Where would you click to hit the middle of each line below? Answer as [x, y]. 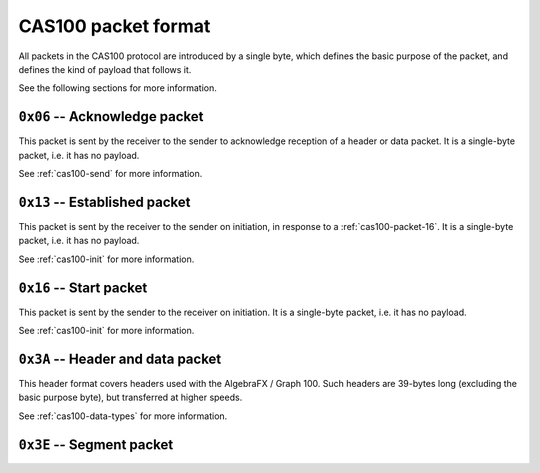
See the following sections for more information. [117, 88]
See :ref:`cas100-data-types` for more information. [123, 416]
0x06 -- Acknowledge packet [111, 116]
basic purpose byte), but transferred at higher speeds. [130, 397]
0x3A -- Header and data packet [120, 358]
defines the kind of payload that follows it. [105, 69]
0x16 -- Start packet [83, 287]
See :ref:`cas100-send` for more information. [110, 174]
